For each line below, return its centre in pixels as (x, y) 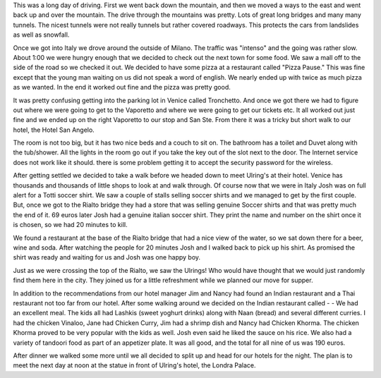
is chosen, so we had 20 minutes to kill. (70, 225)
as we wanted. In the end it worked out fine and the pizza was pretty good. (122, 87)
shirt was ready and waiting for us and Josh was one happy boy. (107, 257)
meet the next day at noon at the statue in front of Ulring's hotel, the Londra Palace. (135, 365)
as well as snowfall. (41, 35)
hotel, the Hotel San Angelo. (54, 130)
